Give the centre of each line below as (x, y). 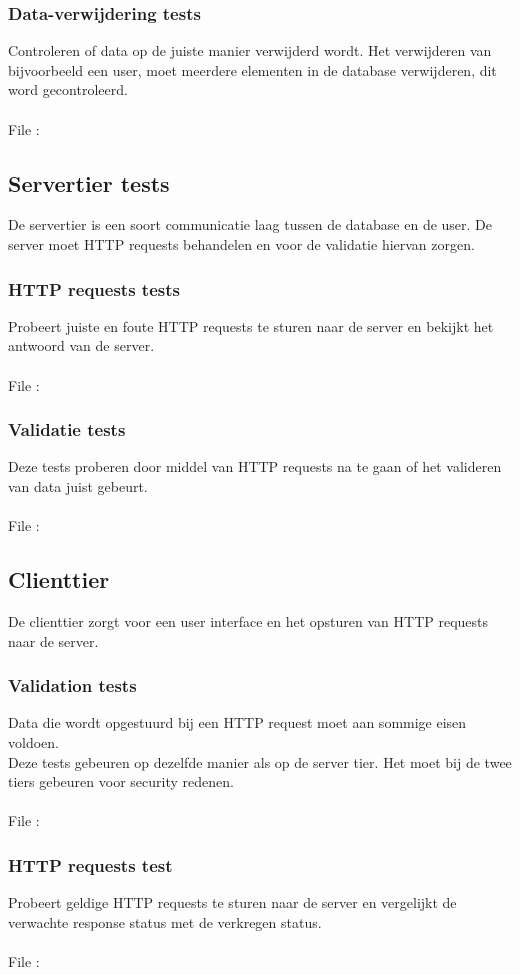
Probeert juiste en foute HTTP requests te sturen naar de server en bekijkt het (251, 325)
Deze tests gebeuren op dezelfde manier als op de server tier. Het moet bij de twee (260, 761)
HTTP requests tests (94, 288)
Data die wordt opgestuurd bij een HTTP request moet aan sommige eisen (237, 722)
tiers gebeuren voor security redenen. (121, 781)
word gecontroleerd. (68, 89)
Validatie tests (67, 429)
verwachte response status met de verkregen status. (165, 921)
